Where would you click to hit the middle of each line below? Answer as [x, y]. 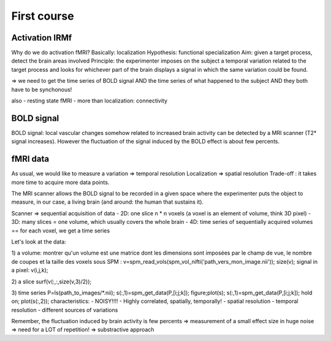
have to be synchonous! [42, 90]
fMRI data [30, 159]
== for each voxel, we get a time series [61, 231]
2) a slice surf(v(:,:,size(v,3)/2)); [51, 282]
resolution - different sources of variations [65, 310]
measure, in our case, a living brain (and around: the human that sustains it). [108, 202]
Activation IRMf [42, 38]
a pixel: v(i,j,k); [30, 270]
